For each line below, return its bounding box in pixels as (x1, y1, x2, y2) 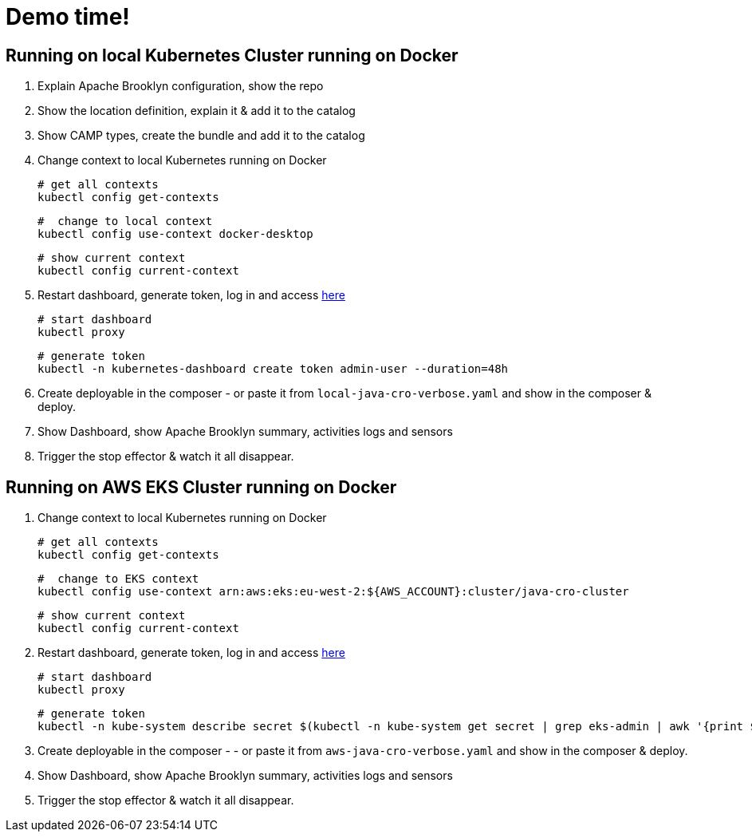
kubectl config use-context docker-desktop (37, 227, 313, 241)
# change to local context (37, 215, 213, 228)
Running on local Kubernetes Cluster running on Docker (6, 45, 459, 65)
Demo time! (6, 3, 130, 30)
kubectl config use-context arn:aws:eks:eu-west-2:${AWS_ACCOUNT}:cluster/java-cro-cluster (37, 585, 629, 599)
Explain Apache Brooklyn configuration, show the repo (37, 79, 324, 93)
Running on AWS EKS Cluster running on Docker (6, 476, 397, 497)
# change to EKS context (37, 572, 199, 586)
